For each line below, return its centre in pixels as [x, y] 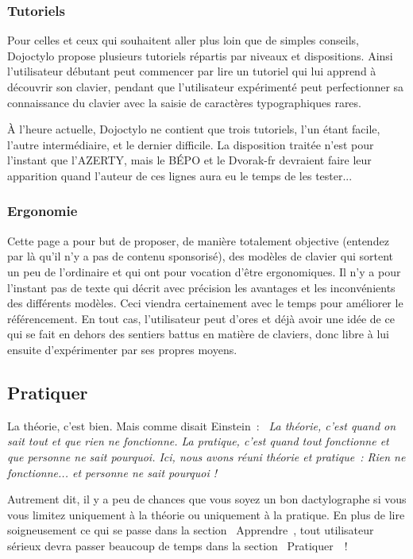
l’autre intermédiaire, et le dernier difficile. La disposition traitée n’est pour [191, 144]
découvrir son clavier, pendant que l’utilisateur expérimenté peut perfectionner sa [206, 87]
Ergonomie [42, 211]
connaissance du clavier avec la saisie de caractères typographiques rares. [184, 102]
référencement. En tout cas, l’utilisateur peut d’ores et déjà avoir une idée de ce [201, 318]
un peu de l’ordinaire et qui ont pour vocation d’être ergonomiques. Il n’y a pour [204, 271]
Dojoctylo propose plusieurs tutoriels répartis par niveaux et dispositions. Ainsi [200, 55]
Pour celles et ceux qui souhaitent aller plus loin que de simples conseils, [183, 40]
